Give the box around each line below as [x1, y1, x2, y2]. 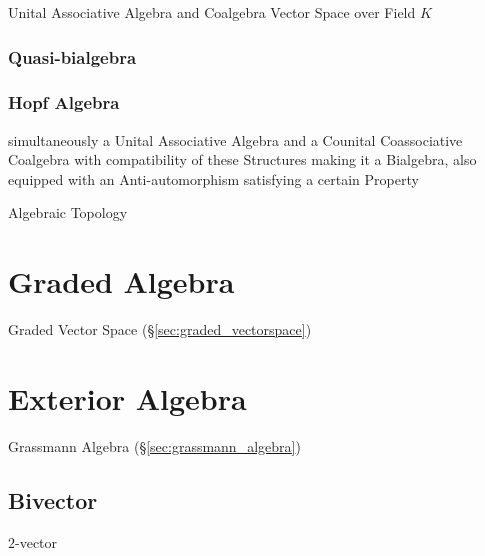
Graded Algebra [8, 261, 235, 302]
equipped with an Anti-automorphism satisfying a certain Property [8, 168, 419, 189]
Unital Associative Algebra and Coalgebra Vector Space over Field [8, 2, 416, 22]
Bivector [8, 484, 98, 515]
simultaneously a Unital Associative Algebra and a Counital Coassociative [8, 129, 463, 150]
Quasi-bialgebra [8, 44, 137, 69]
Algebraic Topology [8, 202, 128, 223]
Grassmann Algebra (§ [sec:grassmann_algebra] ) [8, 435, 301, 456]
